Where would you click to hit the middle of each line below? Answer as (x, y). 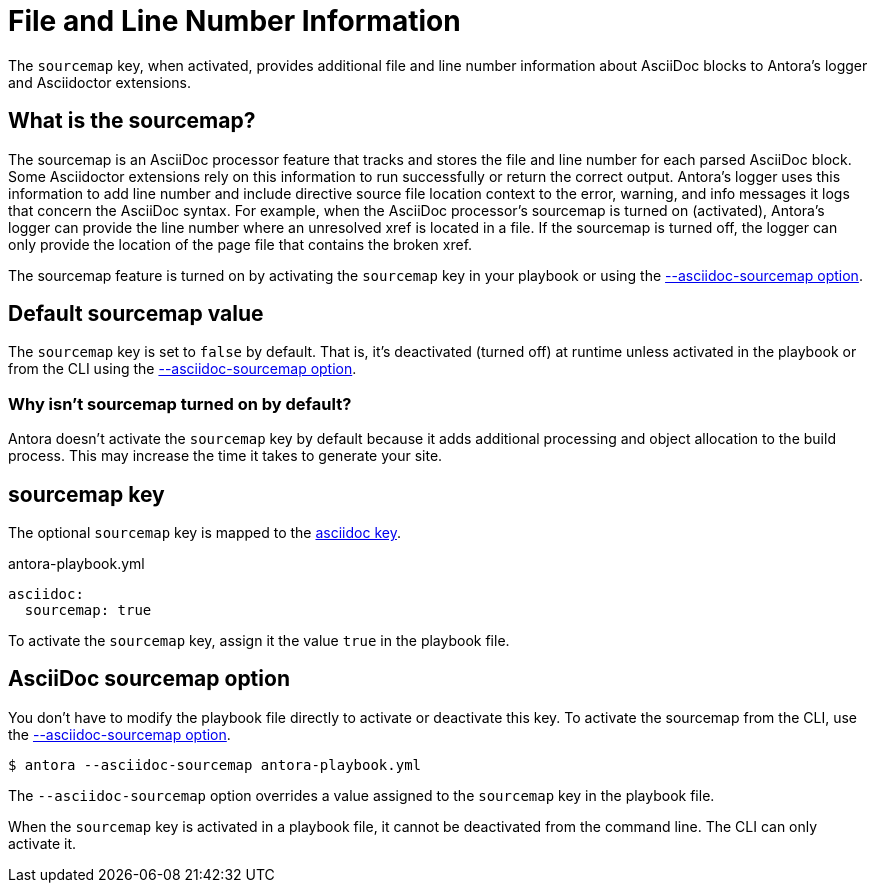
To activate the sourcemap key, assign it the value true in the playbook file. (259, 641)
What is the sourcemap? (132, 121)
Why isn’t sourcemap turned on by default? (180, 403)
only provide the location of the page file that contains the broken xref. (240, 244)
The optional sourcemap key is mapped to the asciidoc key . (204, 533)
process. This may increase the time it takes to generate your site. (225, 456)
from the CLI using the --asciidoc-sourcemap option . (182, 369)
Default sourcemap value (136, 314)
